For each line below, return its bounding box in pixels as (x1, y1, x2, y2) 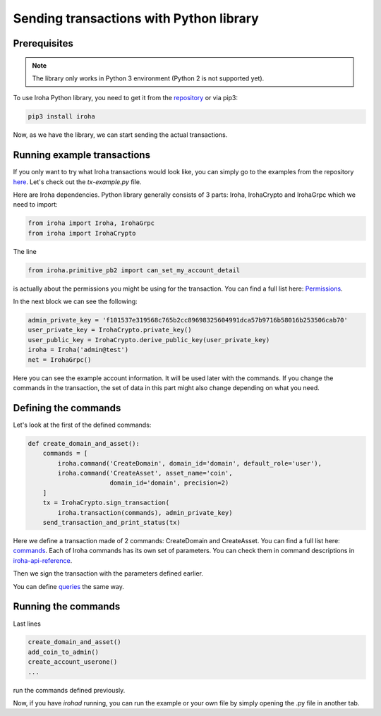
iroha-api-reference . (13, 556, 73, 564)
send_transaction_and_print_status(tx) (42, 518, 181, 527)
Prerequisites (13, 37, 73, 49)
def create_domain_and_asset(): (28, 439, 140, 447)
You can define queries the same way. (13, 582, 125, 590)
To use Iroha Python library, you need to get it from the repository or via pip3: (13, 94, 238, 102)
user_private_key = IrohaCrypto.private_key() (28, 326, 192, 334)
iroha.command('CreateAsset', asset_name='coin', (57, 469, 233, 478)
